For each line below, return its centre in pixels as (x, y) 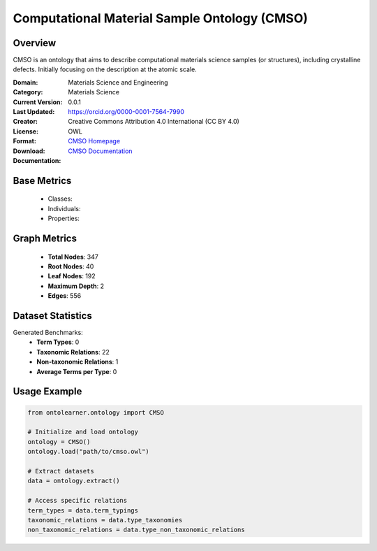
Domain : (25, 82)
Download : (29, 151)
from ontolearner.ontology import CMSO (96, 412)
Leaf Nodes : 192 (72, 276)
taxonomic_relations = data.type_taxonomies (105, 520)
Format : (24, 141)
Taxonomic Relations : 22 (73, 352)
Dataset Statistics (52, 316)
